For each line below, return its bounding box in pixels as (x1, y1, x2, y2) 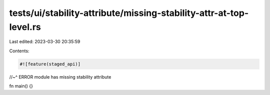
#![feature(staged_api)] (19, 61, 81, 67)
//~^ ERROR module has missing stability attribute (9, 74, 111, 80)
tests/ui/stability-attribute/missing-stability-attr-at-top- (9, 7, 249, 18)
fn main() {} (9, 83, 33, 89)
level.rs (9, 21, 41, 32)
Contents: (9, 48, 29, 54)
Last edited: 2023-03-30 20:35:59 (9, 39, 80, 45)
